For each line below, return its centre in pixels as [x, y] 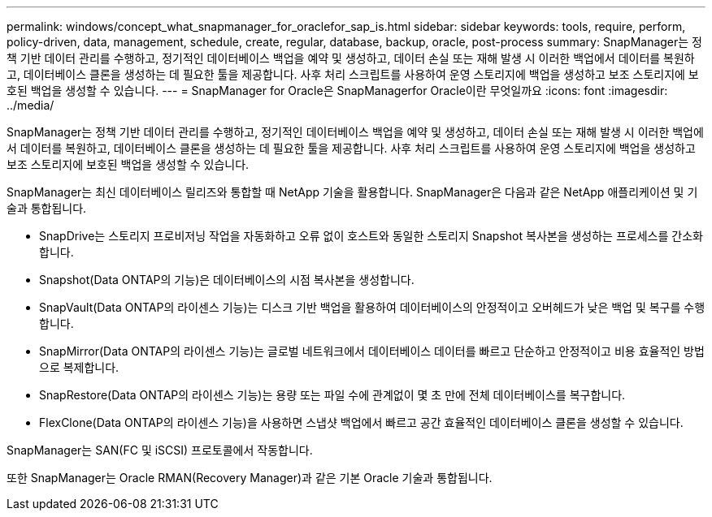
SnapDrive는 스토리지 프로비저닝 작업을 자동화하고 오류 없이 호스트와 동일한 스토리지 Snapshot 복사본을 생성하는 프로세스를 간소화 [371, 236]
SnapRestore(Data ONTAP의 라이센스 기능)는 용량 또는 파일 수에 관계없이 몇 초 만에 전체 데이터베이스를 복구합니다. [332, 395]
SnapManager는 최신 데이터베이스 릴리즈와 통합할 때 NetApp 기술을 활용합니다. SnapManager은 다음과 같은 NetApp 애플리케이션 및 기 [352, 192]
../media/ [30, 105]
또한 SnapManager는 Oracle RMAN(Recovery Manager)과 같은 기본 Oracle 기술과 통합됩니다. [250, 478]
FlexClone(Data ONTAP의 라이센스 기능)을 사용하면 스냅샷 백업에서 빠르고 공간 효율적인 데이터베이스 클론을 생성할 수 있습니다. [361, 422]
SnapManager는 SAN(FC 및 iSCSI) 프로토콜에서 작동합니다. [160, 450]
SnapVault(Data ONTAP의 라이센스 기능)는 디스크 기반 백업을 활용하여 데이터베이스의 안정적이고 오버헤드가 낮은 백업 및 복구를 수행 [372, 307]
